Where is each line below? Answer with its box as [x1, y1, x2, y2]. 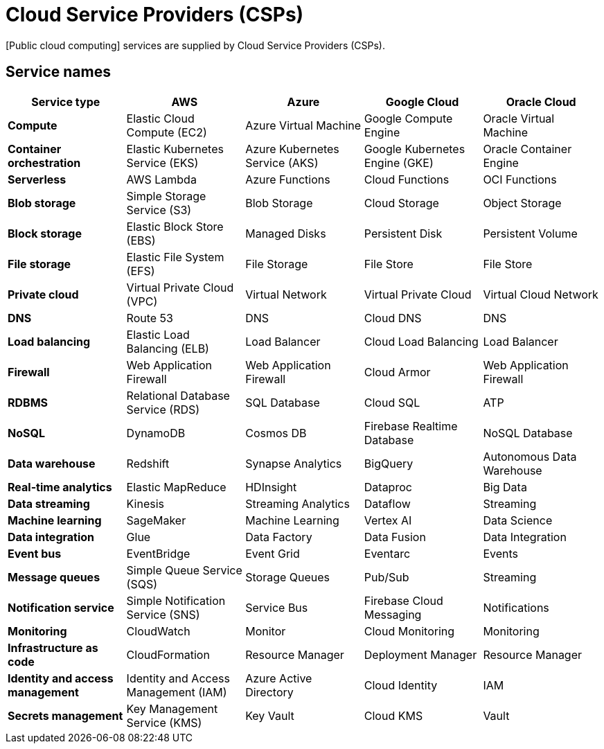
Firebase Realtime [364, 418, 458, 433]
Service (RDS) [126, 402, 200, 416]
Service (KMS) [126, 715, 202, 730]
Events [483, 546, 518, 561]
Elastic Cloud [126, 111, 195, 125]
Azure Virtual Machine [245, 118, 362, 132]
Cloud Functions [364, 172, 450, 186]
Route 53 [126, 310, 173, 325]
